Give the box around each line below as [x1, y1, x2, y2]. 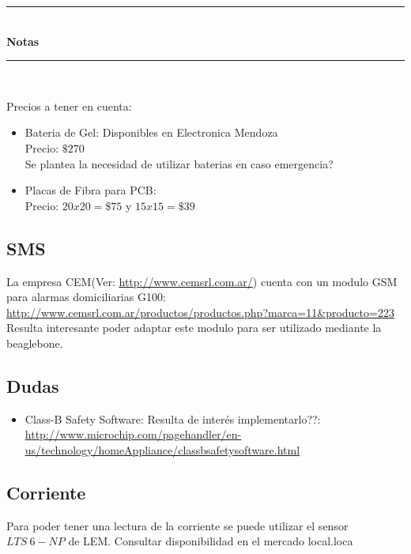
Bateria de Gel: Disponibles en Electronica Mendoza [25, 124, 278, 141]
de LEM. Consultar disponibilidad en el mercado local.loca [68, 533, 353, 549]
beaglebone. [6, 334, 63, 351]
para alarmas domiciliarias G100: [6, 288, 166, 305]
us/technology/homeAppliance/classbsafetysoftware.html [25, 441, 300, 458]
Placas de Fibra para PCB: [25, 182, 156, 198]
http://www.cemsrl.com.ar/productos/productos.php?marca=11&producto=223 [6, 303, 394, 320]
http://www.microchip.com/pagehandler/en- [25, 426, 242, 443]
